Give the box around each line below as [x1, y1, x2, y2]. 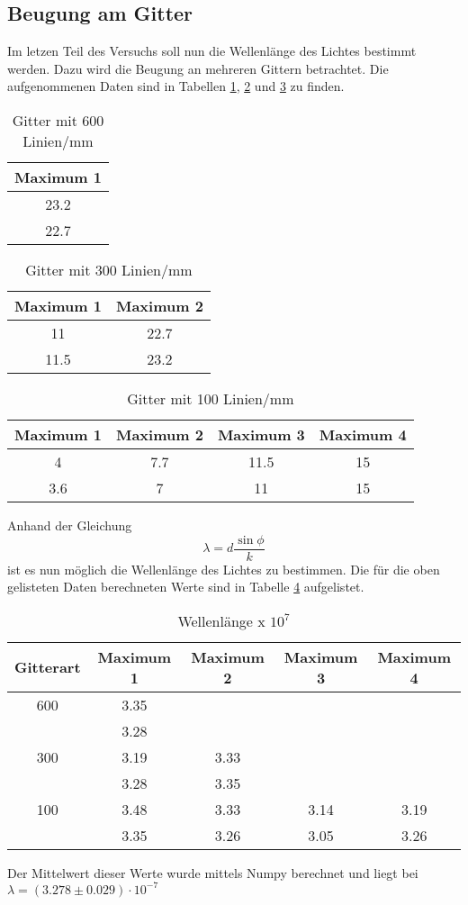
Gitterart [14, 656, 81, 678]
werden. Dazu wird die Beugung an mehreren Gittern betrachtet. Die [7, 59, 389, 77]
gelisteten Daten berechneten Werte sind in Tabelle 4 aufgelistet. [7, 577, 364, 596]
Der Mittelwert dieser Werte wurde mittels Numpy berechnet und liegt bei [7, 863, 418, 882]
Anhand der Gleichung [7, 515, 132, 534]
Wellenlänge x [177, 610, 265, 631]
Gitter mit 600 [12, 109, 104, 131]
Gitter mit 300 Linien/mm [25, 258, 193, 280]
